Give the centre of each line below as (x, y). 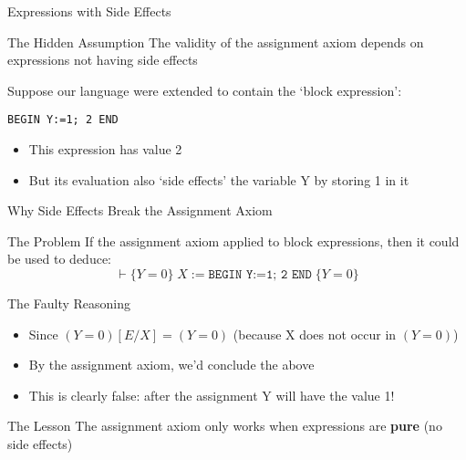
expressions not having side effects (103, 60)
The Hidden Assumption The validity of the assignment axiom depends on (216, 42)
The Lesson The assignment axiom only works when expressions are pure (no (225, 426)
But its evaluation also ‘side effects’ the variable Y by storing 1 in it (219, 179)
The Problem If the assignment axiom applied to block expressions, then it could (233, 240)
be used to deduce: (60, 259)
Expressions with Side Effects (89, 11)
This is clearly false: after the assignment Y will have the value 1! (212, 395)
